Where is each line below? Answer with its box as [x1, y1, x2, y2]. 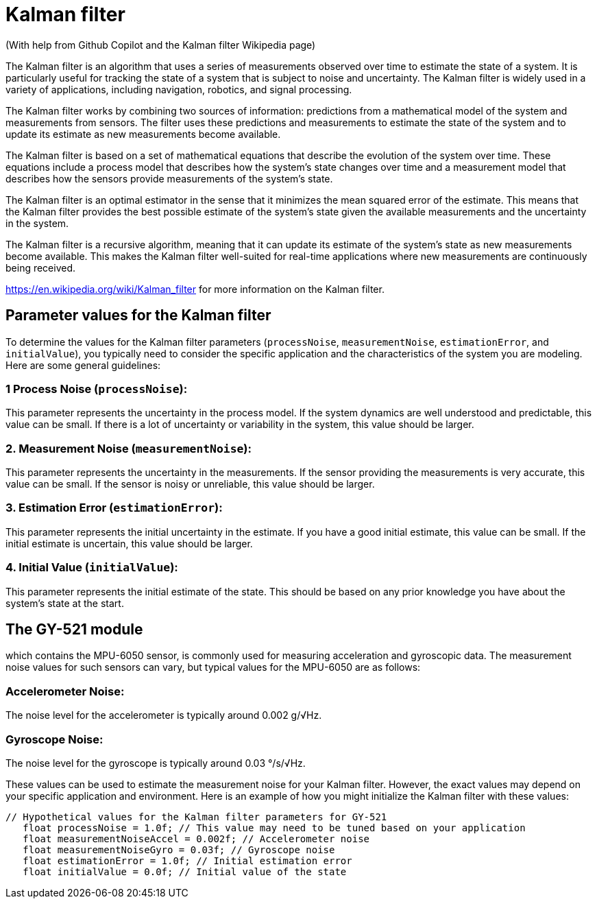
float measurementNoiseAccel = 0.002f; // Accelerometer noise [23, 833, 370, 844]
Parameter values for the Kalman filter [5, 307, 271, 324]
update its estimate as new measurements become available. [5, 128, 281, 140]
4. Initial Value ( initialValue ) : [5, 560, 178, 575]
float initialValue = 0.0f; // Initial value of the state [23, 866, 347, 877]
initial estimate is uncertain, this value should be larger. [5, 537, 253, 549]
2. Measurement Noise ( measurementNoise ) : [5, 441, 252, 455]
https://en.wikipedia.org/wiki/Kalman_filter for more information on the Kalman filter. [5, 283, 385, 295]
